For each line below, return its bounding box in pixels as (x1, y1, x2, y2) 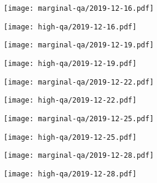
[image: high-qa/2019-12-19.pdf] (4, 59, 137, 68)
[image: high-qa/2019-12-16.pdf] (4, 22, 137, 31)
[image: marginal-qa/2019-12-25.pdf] (4, 114, 154, 123)
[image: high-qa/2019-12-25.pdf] (4, 133, 137, 142)
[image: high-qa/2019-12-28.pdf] (4, 169, 137, 178)
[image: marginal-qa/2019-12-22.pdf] (4, 77, 154, 86)
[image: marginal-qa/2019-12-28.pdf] (4, 151, 154, 160)
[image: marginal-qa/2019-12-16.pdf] (4, 4, 154, 13)
